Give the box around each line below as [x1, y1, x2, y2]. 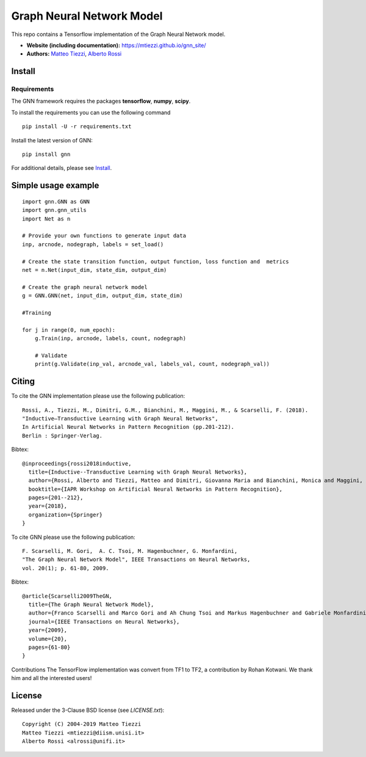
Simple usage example [11, 180, 99, 191]
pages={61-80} [28, 643, 71, 651]
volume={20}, [28, 635, 68, 642]
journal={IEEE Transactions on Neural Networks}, [28, 618, 180, 625]
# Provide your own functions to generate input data [22, 232, 186, 240]
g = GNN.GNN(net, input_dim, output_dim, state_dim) [22, 292, 183, 299]
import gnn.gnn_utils [22, 207, 87, 214]
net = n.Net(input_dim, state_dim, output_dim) [22, 266, 167, 273]
